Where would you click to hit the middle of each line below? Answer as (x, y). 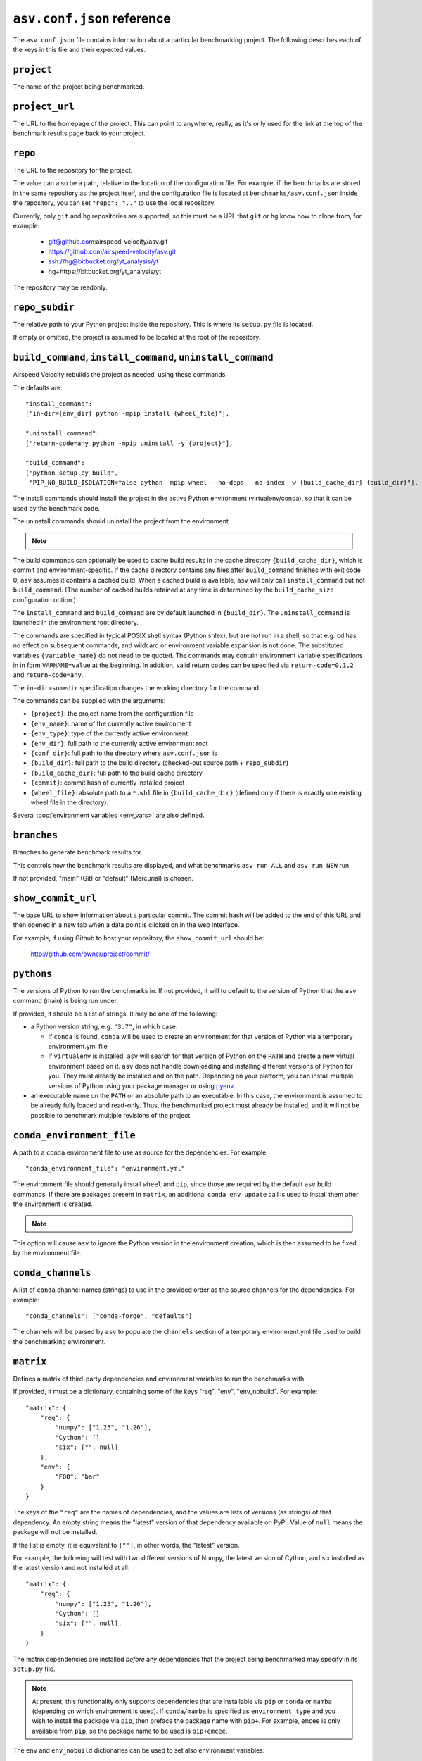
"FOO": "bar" (77, 1477)
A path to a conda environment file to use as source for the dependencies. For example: (141, 1152)
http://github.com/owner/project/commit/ (90, 954)
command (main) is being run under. (66, 1001)
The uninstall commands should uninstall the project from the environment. (122, 521)
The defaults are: (38, 387)
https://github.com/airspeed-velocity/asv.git (112, 251)
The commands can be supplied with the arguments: (89, 701)
